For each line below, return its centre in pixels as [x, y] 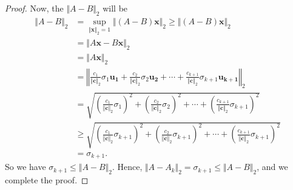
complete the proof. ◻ [47, 179]
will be [115, 8]
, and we [272, 167]
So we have [25, 167]
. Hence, [127, 167]
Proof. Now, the [34, 8]
